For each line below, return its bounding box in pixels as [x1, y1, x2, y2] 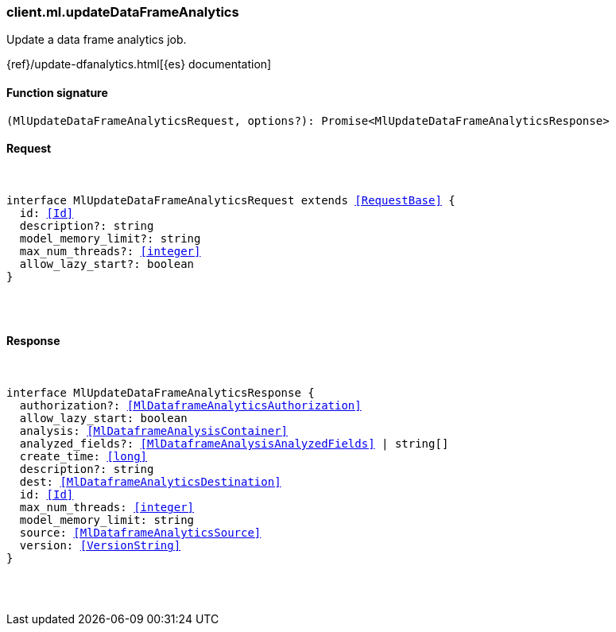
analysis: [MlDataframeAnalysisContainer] [19, 425, 289, 438]
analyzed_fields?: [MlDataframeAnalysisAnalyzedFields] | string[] [19, 437, 449, 451]
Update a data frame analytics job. [6, 33, 187, 47]
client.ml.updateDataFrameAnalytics [6, 4, 239, 20]
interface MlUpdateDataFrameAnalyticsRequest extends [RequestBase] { [6, 193, 455, 207]
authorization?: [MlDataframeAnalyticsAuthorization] [19, 399, 362, 413]
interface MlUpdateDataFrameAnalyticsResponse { [6, 386, 315, 400]
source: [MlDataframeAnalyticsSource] [19, 526, 262, 540]
